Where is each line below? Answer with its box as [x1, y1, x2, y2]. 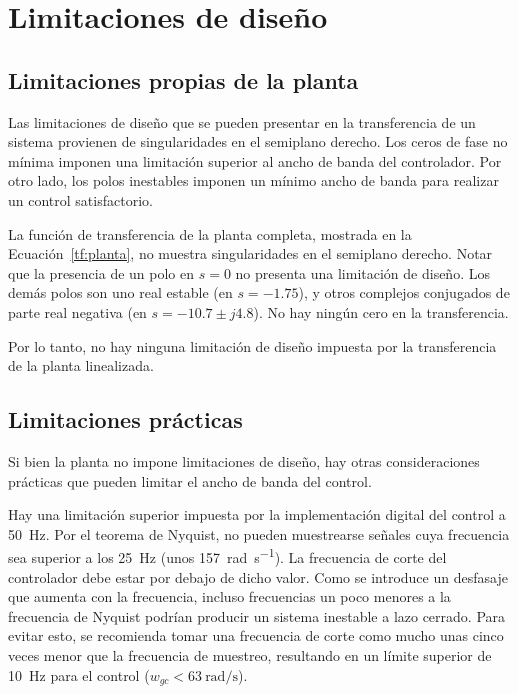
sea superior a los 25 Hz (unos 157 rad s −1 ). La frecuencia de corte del [8, 544, 447, 567]
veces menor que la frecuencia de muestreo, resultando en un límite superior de [8, 644, 492, 665]
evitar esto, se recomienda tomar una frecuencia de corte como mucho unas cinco [8, 625, 504, 646]
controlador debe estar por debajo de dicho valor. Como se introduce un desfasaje [8, 566, 508, 587]
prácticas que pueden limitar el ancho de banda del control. [8, 470, 372, 491]
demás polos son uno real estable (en [8, 282, 233, 303]
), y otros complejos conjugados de [298, 282, 510, 303]
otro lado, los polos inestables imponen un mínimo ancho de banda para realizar [8, 170, 499, 191]
